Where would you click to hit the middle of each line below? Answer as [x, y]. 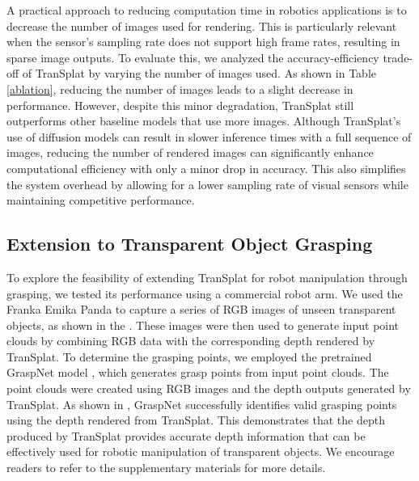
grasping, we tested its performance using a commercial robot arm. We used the [205, 293]
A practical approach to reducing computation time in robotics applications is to [207, 10]
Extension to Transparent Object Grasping [190, 244]
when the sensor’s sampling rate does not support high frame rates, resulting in [203, 42]
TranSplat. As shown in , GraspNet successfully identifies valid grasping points [202, 404]
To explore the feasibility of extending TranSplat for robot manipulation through [207, 277]
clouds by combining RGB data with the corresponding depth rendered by [191, 341]
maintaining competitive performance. [101, 200]
